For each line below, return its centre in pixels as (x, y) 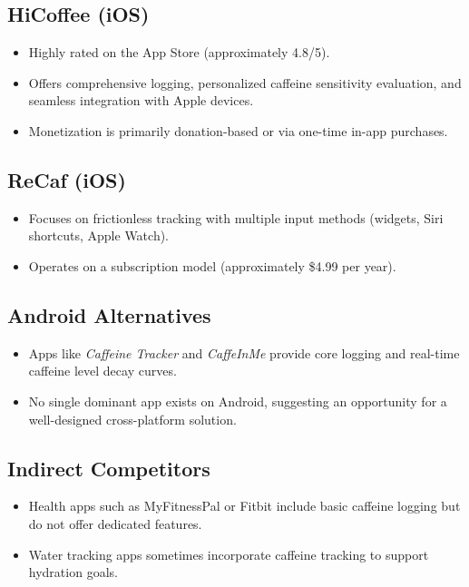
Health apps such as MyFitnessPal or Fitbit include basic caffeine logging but (244, 506)
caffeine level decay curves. (103, 371)
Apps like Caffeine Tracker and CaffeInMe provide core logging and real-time (244, 352)
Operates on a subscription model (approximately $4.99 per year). (212, 265)
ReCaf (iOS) (67, 179)
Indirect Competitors (109, 468)
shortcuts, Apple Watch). (99, 235)
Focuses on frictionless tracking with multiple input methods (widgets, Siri (236, 217)
